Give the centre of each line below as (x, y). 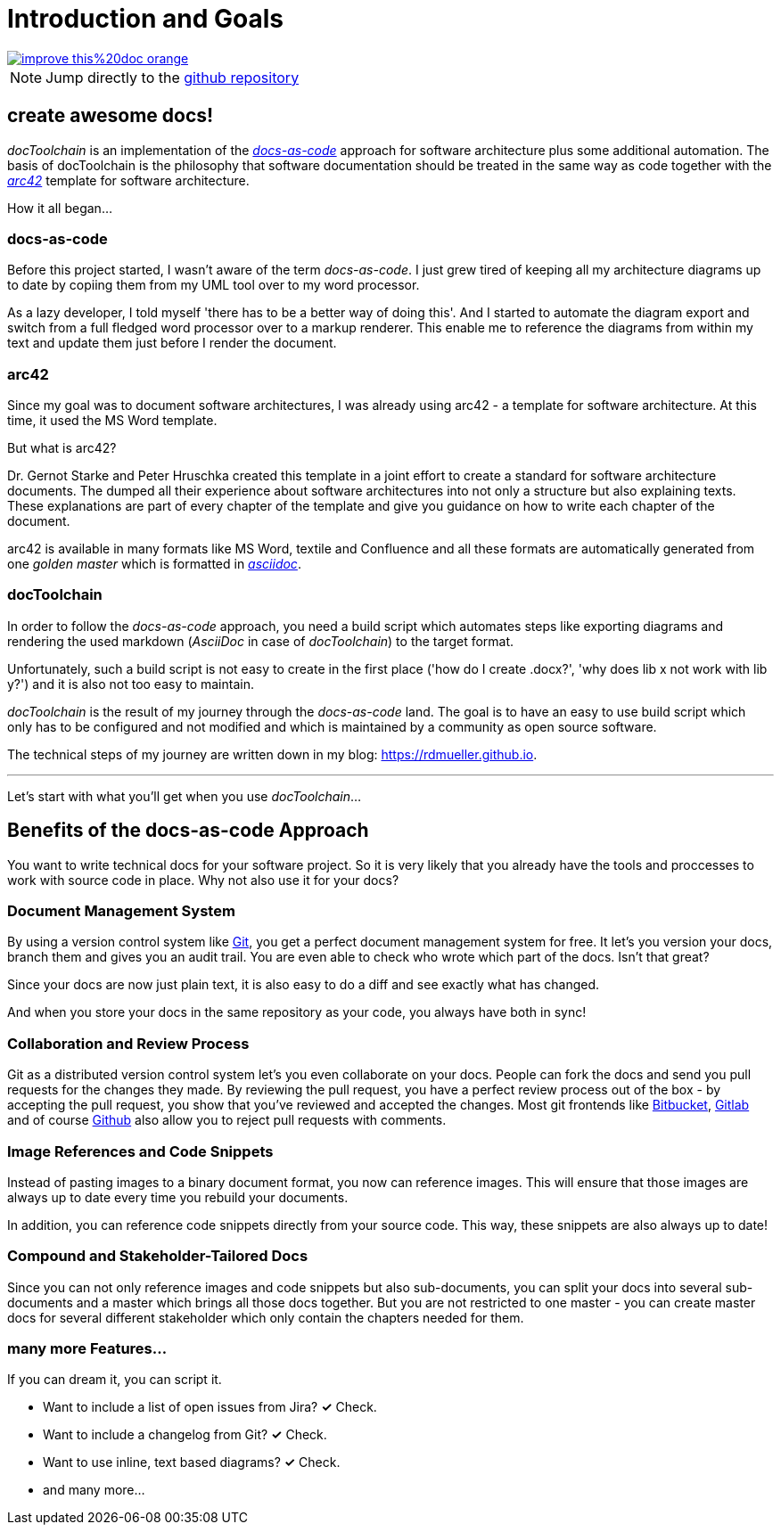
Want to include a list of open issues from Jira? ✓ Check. (210, 1407)
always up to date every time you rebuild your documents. (178, 1197)
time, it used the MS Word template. (112, 421)
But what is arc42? (62, 448)
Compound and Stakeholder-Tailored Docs (158, 1256)
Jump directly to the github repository (173, 77)
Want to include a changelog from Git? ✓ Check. (185, 1435)
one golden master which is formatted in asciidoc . (154, 564)
